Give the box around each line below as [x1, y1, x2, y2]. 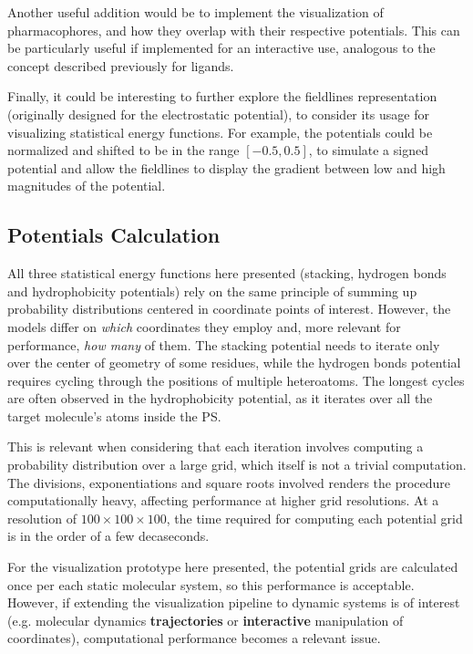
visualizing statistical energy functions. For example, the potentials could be [7, 122, 433, 141]
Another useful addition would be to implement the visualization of [7, 3, 384, 21]
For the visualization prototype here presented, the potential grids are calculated [7, 557, 458, 576]
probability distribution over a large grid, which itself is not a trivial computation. [7, 455, 467, 474]
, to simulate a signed [308, 140, 428, 160]
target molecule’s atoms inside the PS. [7, 406, 221, 425]
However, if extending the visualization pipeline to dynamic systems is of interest [7, 593, 460, 612]
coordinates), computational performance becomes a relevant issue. [7, 628, 381, 648]
